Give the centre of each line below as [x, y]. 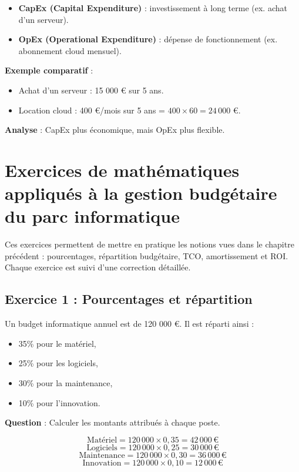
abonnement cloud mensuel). [70, 50]
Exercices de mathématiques [122, 170]
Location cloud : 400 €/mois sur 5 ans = [92, 110]
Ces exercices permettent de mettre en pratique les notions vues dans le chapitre [149, 244]
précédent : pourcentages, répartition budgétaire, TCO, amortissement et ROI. [147, 255]
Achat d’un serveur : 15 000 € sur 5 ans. [91, 90]
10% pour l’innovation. [59, 402]
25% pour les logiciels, [58, 363]
